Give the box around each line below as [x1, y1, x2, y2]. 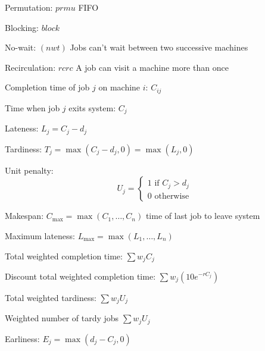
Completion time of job [5, 81, 90, 93]
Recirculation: [5, 61, 56, 73]
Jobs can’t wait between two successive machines [70, 41, 248, 54]
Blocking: [5, 21, 39, 33]
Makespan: [5, 209, 44, 222]
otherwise [154, 192, 189, 200]
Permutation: [5, 1, 53, 13]
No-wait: [5, 41, 36, 54]
